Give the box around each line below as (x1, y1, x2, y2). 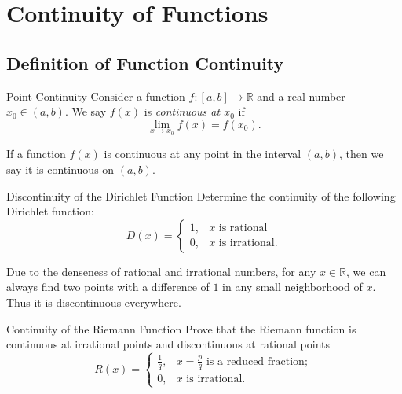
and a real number (257, 87, 345, 104)
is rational (218, 223, 268, 234)
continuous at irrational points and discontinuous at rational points (6, 336, 331, 352)
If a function (6, 145, 66, 162)
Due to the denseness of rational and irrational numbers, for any (6, 263, 316, 279)
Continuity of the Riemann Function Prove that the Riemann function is (6, 320, 356, 337)
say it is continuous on (6, 160, 115, 177)
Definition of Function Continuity (6, 50, 284, 75)
